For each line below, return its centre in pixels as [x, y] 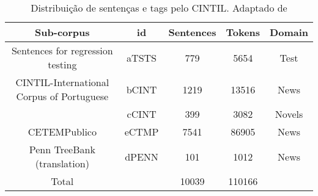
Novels [289, 114]
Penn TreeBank [62, 149]
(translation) [62, 163]
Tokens [243, 32]
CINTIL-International [62, 82]
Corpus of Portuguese [62, 96]
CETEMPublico [62, 132]
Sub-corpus [62, 32]
